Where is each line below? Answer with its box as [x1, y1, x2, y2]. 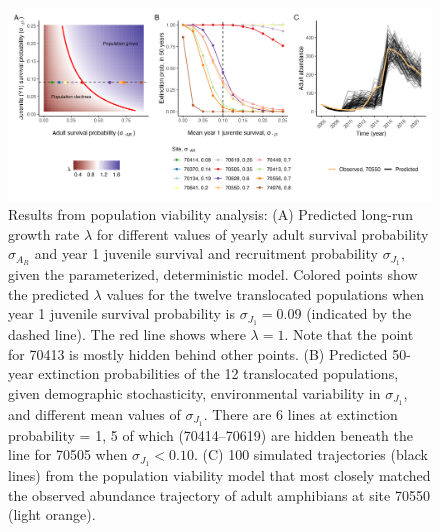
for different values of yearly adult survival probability [96, 223, 429, 244]
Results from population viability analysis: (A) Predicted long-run [8, 204, 413, 225]
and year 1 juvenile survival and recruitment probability [34, 243, 378, 264]
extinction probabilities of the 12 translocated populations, [38, 363, 399, 384]
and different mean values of [8, 403, 181, 424]
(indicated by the [306, 303, 412, 324]
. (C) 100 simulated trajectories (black [193, 444, 428, 465]
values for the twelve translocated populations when [106, 283, 425, 304]
